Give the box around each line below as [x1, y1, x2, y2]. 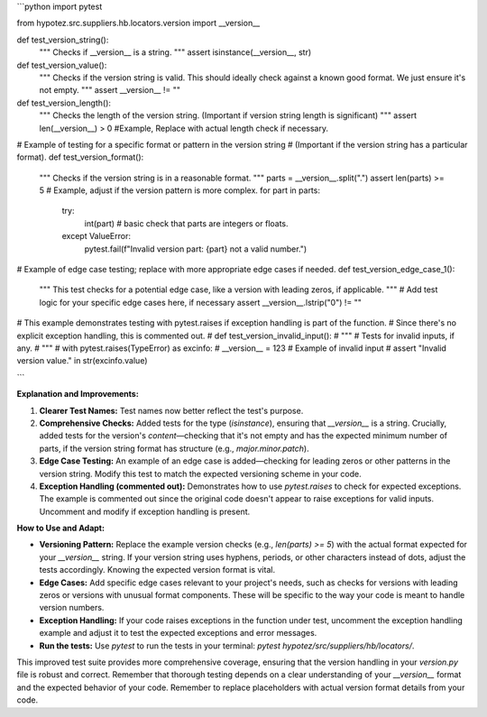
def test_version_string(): [16, 34, 109, 45]
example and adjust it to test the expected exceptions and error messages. [39, 628, 317, 639]
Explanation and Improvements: [16, 389, 139, 400]
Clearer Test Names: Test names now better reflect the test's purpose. [39, 405, 304, 416]
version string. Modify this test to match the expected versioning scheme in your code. [39, 468, 363, 479]
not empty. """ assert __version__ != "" [39, 85, 180, 96]
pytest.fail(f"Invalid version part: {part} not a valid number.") [84, 244, 308, 254]
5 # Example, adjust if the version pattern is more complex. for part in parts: [39, 185, 320, 196]
